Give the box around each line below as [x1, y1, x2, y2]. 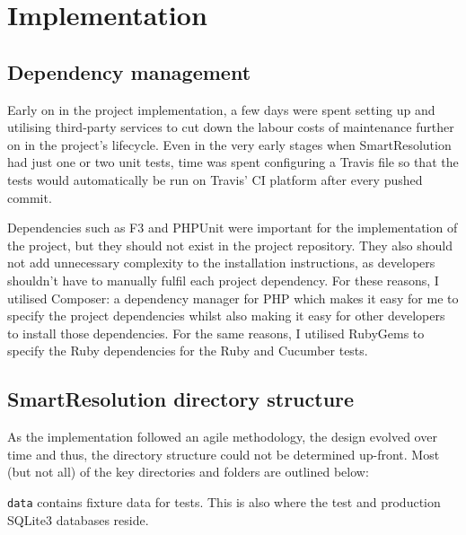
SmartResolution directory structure [7, 385, 355, 413]
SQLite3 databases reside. [7, 510, 149, 529]
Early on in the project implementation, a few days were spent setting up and [7, 100, 435, 118]
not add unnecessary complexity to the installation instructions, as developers [7, 253, 435, 272]
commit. [7, 188, 52, 206]
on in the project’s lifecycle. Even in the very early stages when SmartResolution [7, 135, 452, 153]
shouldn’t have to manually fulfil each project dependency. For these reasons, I [7, 270, 439, 289]
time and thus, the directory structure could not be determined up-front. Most [7, 444, 440, 463]
